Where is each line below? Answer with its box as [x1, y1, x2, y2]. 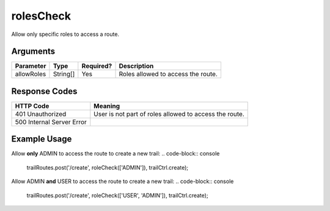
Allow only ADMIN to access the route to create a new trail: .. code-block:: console [11, 150, 220, 157]
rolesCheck [11, 9, 71, 23]
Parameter [15, 62, 46, 70]
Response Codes [11, 86, 78, 96]
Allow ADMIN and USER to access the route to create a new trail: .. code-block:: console [11, 177, 234, 185]
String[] [53, 70, 75, 79]
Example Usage [11, 134, 72, 145]
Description [119, 62, 154, 70]
